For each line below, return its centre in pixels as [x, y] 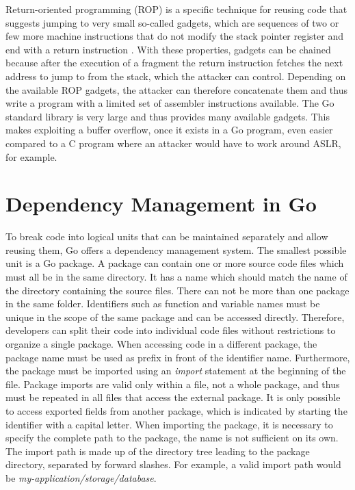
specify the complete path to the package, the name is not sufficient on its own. [172, 438]
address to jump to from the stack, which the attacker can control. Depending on [176, 76]
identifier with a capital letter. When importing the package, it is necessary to [169, 424]
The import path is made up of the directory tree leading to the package [158, 451]
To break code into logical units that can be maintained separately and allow [167, 236]
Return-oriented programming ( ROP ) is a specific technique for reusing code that [176, 9]
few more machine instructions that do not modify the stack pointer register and [175, 36]
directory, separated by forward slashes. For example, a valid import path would [173, 464]
